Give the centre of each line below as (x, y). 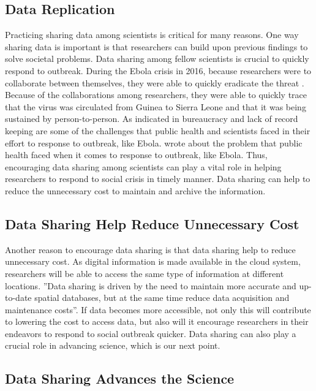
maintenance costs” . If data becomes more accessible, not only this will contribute (158, 309)
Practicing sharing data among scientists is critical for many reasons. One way (152, 35)
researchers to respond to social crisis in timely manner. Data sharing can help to (158, 179)
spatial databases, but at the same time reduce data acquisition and (162, 298)
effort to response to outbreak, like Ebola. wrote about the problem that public (154, 142)
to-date (18, 298)
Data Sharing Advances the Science (120, 378)
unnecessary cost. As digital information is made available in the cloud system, (153, 261)
